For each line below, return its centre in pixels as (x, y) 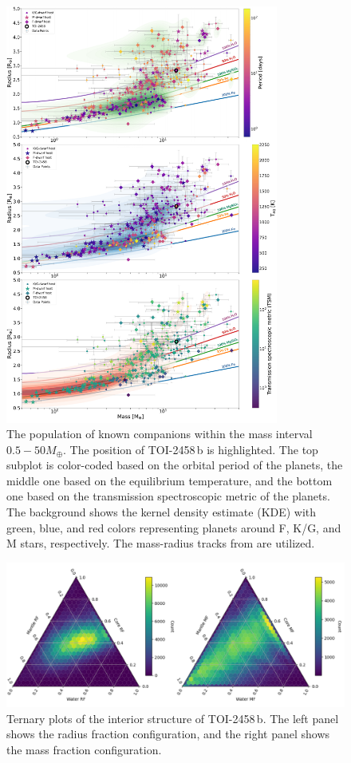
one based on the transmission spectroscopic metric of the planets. (168, 496)
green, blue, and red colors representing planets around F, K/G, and (174, 527)
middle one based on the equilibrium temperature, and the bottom (170, 480)
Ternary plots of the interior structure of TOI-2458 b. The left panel (173, 718)
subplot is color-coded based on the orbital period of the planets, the (175, 465)
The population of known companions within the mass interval (160, 434)
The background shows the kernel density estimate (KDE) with (162, 512)
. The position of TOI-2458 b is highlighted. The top (191, 449)
